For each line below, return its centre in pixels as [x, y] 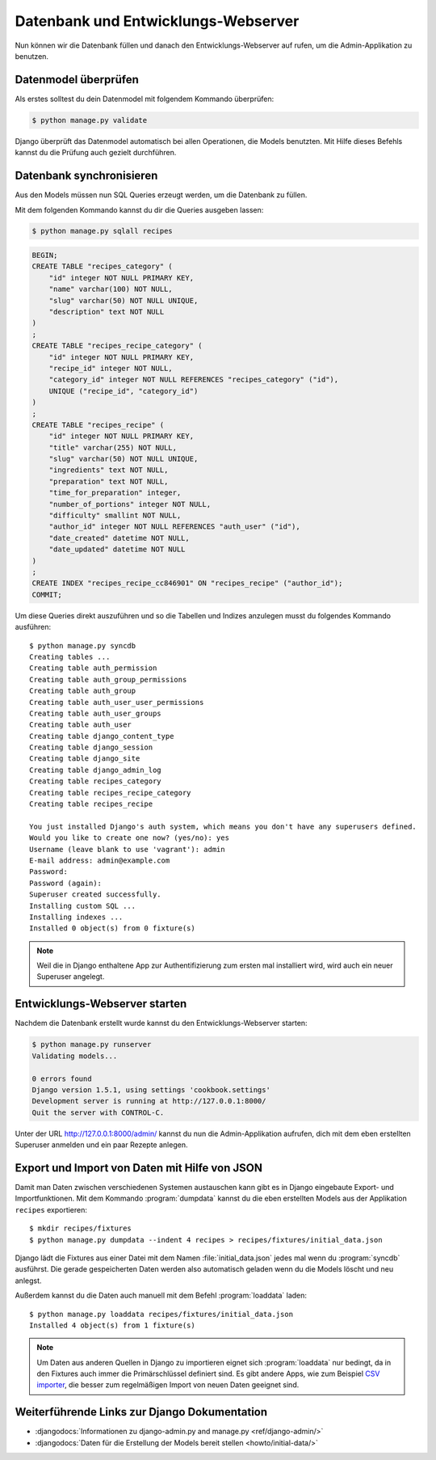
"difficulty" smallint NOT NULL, [115, 516]
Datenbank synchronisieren [86, 176]
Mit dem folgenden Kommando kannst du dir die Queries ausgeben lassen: [139, 209]
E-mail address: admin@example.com [100, 860]
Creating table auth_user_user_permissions [117, 702]
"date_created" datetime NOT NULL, [119, 538]
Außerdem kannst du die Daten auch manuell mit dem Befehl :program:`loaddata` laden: [161, 1295]
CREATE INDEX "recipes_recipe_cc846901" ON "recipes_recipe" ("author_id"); [187, 583]
